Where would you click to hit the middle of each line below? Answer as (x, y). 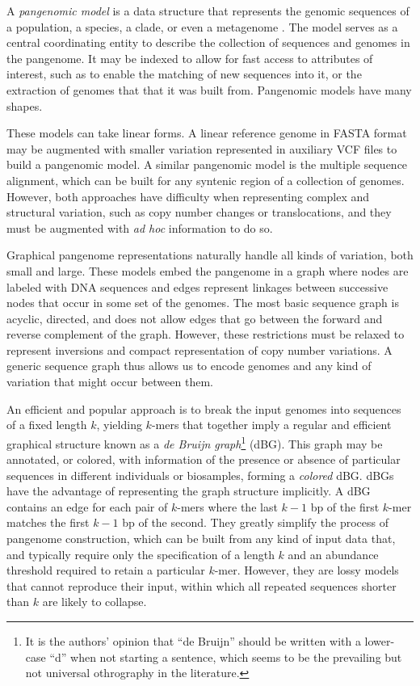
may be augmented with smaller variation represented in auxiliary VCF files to (202, 148)
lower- (380, 641)
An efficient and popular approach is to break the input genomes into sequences (204, 408)
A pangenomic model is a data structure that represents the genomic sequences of (208, 11)
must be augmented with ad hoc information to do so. (140, 227)
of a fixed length (47, 425)
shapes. (25, 105)
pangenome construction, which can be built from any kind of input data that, (201, 539)
